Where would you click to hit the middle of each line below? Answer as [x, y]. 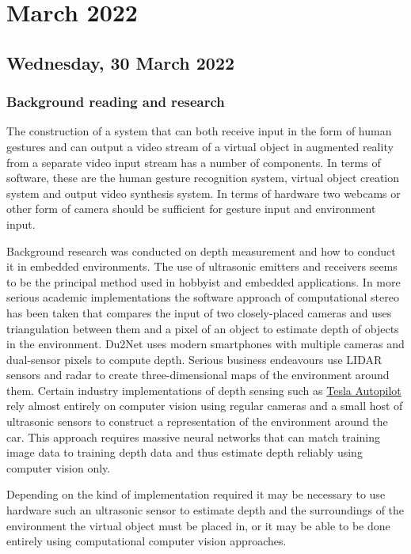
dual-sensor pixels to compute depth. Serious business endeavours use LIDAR [194, 359]
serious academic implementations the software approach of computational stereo [203, 297]
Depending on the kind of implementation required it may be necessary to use [196, 494]
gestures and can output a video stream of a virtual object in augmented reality [200, 146]
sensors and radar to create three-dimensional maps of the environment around [198, 375]
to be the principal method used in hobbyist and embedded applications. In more [204, 281]
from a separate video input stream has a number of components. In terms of [194, 162]
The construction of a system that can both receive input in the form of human [199, 131]
